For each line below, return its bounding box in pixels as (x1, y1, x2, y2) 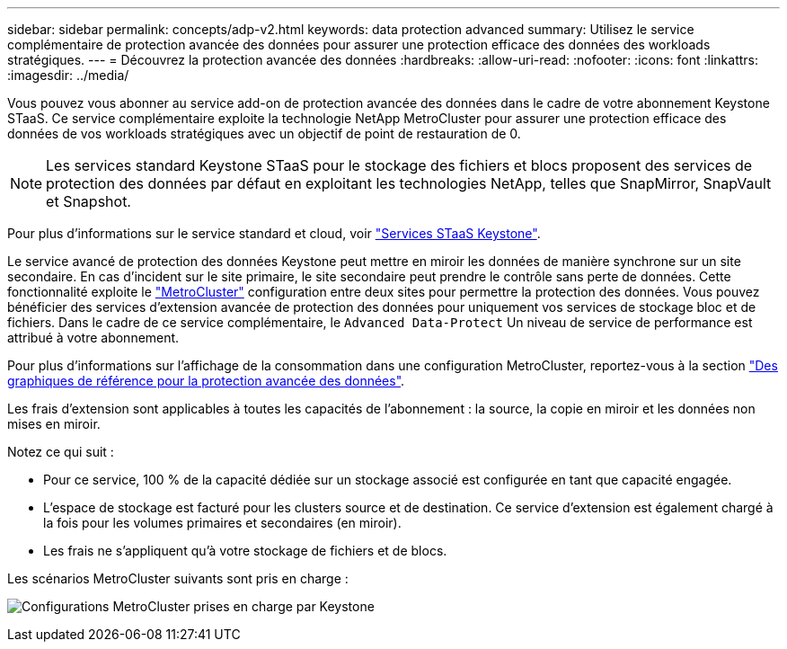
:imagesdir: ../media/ (7, 67, 129, 83)
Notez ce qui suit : (7, 444, 114, 459)
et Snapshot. (46, 192, 131, 210)
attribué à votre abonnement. (7, 330, 180, 345)
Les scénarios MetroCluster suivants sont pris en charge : (7, 571, 349, 586)
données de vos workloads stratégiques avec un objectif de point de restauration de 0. (7, 126, 521, 141)
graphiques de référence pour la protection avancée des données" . (7, 373, 405, 388)
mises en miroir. (7, 416, 101, 431)
